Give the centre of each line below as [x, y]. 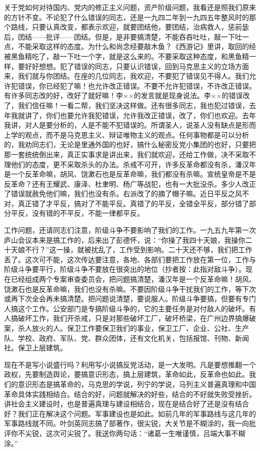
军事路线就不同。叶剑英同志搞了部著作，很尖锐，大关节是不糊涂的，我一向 [126, 423]
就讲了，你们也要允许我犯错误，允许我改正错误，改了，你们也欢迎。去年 [137, 115]
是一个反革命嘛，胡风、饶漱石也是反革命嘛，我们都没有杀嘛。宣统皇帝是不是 [130, 174]
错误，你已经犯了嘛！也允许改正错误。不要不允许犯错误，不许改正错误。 [137, 85]
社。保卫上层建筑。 [35, 348]
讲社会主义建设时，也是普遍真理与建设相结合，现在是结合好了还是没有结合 [126, 404]
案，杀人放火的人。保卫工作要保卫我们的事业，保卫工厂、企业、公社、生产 [126, 328]
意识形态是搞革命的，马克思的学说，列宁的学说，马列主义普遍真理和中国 [137, 384]
